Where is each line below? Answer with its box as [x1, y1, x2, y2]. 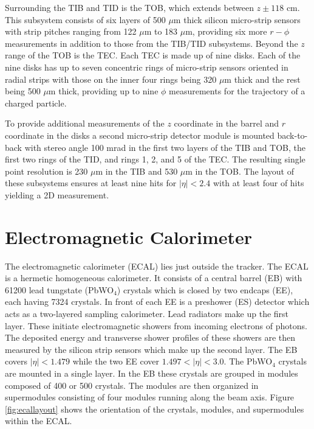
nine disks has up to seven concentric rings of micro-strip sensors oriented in [5, 60, 288, 73]
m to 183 [144, 25, 178, 38]
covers [5, 355, 28, 368]
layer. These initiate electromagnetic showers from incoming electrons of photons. [5, 319, 307, 332]
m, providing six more [185, 25, 267, 38]
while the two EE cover [72, 355, 160, 368]
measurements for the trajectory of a [169, 85, 305, 97]
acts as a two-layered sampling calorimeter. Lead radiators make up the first [5, 307, 289, 319]
